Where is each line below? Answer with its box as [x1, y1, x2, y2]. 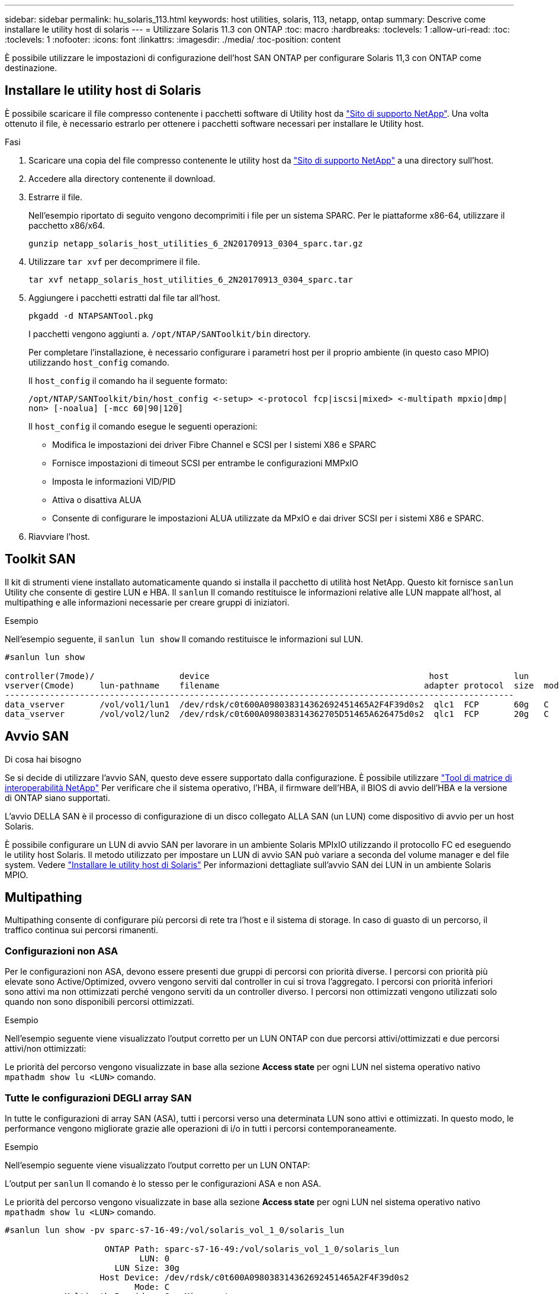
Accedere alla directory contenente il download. [28, 173, 216, 184]
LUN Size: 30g [114, 1263, 180, 1273]
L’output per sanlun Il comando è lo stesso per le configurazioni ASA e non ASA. [5, 1178, 322, 1189]
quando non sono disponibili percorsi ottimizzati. [5, 997, 194, 1007]
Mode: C [134, 1282, 170, 1292]
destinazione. [5, 63, 57, 73]
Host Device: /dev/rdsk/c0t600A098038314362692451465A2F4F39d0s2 [99, 1272, 409, 1282]
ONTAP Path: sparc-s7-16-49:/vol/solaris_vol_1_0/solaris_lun [104, 1244, 399, 1254]
